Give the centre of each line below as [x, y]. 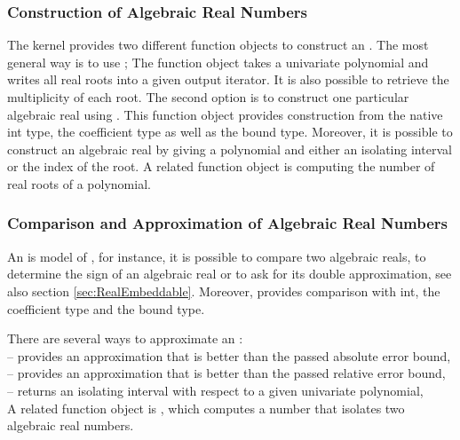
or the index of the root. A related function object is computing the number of [221, 166]
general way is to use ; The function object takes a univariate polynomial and [218, 62]
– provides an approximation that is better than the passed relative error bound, [226, 373]
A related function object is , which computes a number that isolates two [206, 408]
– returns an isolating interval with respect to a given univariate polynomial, [215, 390]
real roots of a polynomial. [79, 183]
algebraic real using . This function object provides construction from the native [225, 114]
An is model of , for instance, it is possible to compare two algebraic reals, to [217, 256]
